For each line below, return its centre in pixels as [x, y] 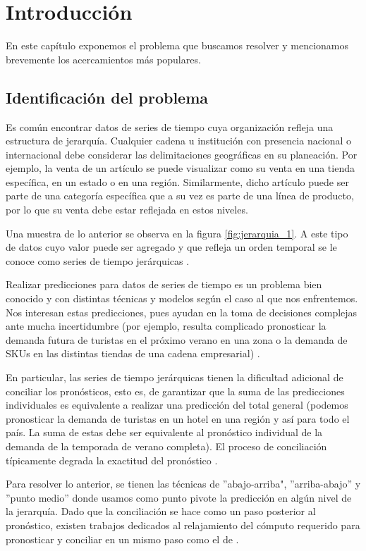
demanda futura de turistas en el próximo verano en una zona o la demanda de [177, 339]
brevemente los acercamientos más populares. [103, 59]
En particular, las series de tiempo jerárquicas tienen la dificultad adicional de [175, 377]
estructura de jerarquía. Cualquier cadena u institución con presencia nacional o [179, 141]
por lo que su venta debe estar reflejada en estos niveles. [127, 210]
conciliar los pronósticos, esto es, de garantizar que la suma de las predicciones [175, 391]
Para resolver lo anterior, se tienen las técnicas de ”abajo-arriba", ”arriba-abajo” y [183, 484]
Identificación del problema [107, 97]
